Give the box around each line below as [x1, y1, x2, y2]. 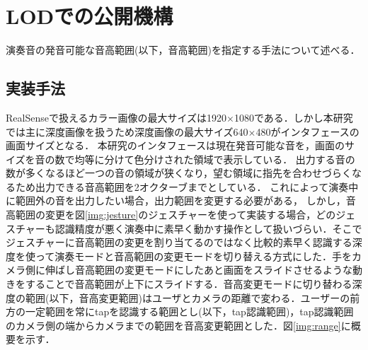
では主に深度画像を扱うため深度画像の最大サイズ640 [6, 124, 248, 139]
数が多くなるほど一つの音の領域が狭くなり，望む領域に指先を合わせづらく [6, 165, 352, 180]
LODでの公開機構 [6, 1, 173, 30]
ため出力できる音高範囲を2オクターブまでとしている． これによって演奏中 [15, 179, 359, 194]
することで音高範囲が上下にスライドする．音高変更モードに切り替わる [25, 276, 352, 291]
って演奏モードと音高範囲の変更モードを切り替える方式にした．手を [35, 248, 352, 263]
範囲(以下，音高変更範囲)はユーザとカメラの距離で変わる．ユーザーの [25, 290, 350, 305]
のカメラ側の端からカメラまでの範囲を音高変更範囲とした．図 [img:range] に [6, 317, 351, 332]
